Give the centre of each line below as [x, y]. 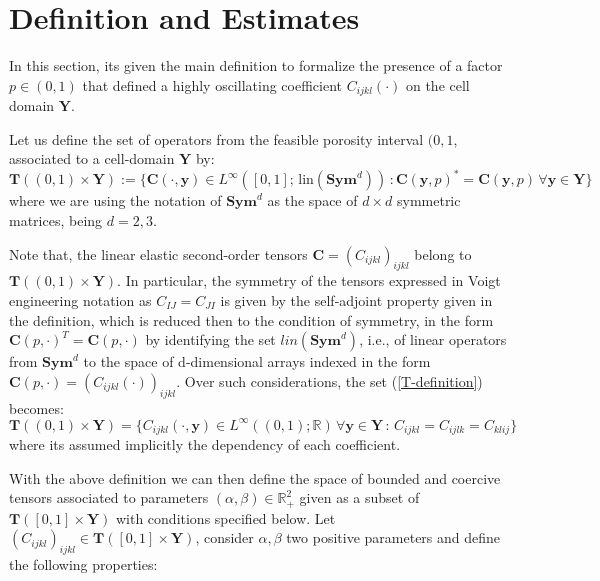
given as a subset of [359, 497]
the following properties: [83, 564]
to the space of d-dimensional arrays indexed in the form [257, 361]
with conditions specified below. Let [225, 517]
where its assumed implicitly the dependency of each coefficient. [205, 444]
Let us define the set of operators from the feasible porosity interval [216, 138]
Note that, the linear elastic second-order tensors [158, 253]
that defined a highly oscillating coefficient [212, 84]
